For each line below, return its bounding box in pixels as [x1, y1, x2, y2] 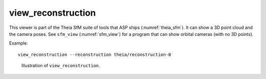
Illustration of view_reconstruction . [21, 63, 100, 69]
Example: [9, 40, 28, 46]
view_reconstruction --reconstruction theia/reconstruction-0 [18, 52, 171, 57]
